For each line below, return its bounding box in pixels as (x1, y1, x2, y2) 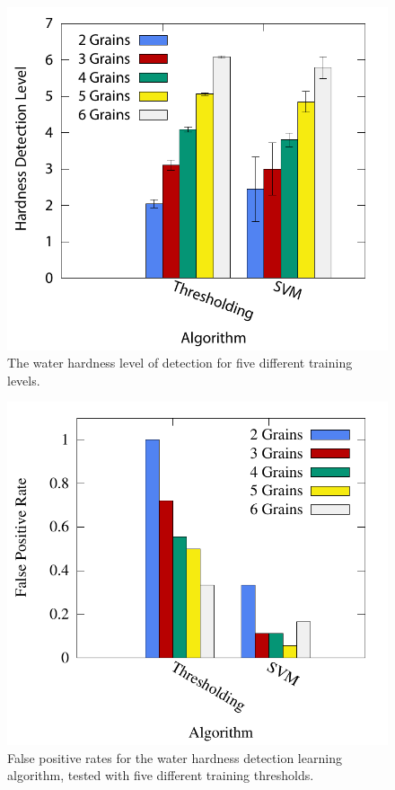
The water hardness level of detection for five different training (7, 353, 353, 372)
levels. (7, 370, 40, 389)
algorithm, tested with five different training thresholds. (7, 766, 314, 785)
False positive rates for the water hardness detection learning (7, 748, 342, 767)
